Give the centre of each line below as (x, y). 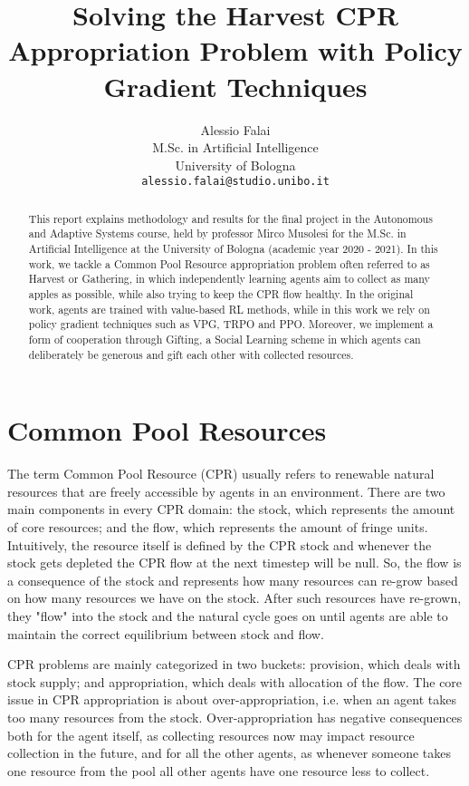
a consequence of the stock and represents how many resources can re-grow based (233, 580)
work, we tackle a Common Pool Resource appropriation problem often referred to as (229, 263)
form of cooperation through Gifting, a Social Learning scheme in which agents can (225, 339)
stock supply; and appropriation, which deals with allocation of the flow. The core (235, 681)
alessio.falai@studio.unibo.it (235, 182)
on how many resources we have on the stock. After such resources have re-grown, (234, 598)
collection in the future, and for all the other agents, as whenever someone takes (230, 753)
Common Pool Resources (167, 430)
